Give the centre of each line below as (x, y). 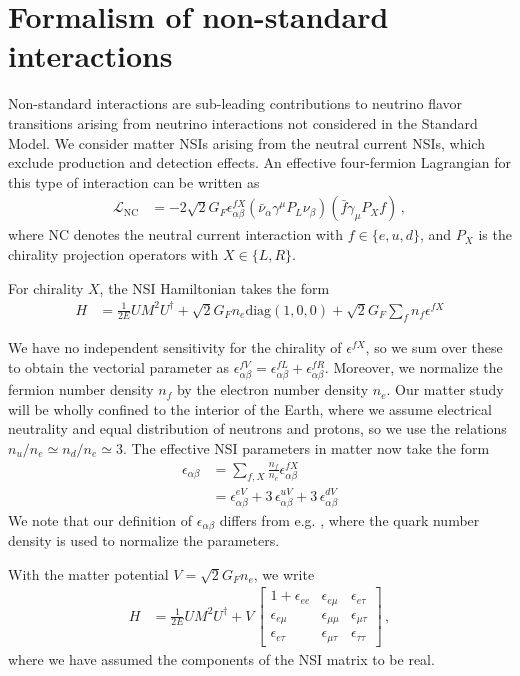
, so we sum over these (434, 347)
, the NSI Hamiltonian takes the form (214, 287)
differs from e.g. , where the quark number (349, 519)
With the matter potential (88, 573)
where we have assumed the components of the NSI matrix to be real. (221, 658)
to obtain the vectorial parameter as (119, 367)
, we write (284, 573)
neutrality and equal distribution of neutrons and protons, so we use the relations (257, 428)
